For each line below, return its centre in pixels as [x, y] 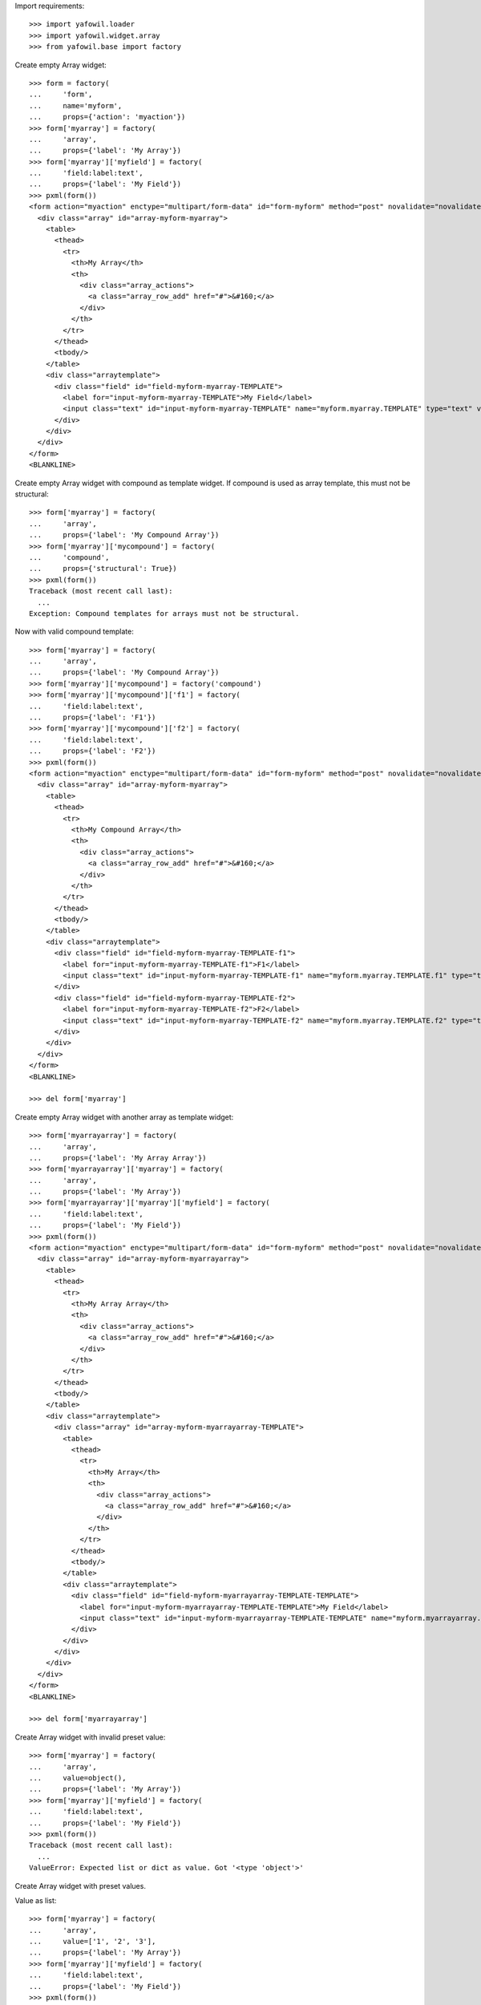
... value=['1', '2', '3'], [93, 1942]
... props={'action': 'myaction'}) [107, 117]
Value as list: [36, 1900]
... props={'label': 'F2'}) [93, 751]
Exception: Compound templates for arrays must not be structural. [164, 613]
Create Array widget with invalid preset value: [90, 1737]
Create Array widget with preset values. [80, 1886]
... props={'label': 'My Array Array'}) [118, 1158]
